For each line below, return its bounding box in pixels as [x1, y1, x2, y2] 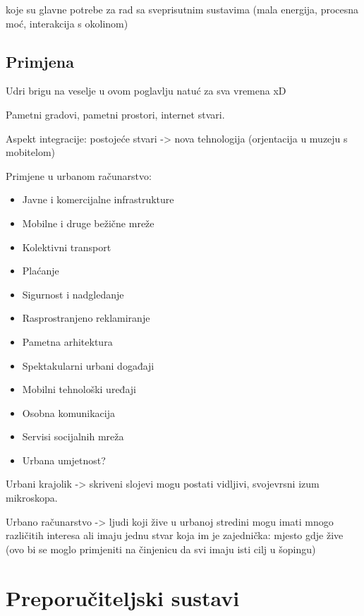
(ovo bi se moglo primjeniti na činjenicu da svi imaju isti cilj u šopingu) [6, 541, 316, 556]
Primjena [6, 50, 74, 72]
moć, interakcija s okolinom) [6, 16, 128, 30]
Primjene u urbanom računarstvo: [6, 168, 152, 183]
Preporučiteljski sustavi [6, 583, 240, 612]
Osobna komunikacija [22, 405, 115, 420]
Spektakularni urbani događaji [22, 358, 154, 373]
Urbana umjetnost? [22, 452, 106, 467]
